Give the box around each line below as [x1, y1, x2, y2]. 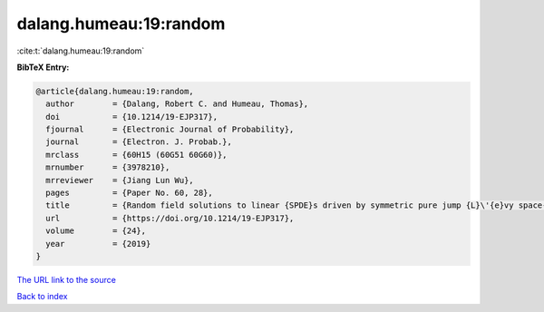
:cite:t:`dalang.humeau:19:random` [16, 45, 145, 56]
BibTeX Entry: [16, 62, 70, 73]
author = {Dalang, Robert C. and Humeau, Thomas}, [45, 99, 309, 109]
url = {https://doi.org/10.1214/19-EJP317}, [45, 213, 295, 223]
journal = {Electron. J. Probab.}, [45, 137, 233, 147]
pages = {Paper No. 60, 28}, [45, 188, 213, 199]
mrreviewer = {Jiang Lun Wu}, [45, 175, 194, 185]
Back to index [16, 291, 68, 302]
